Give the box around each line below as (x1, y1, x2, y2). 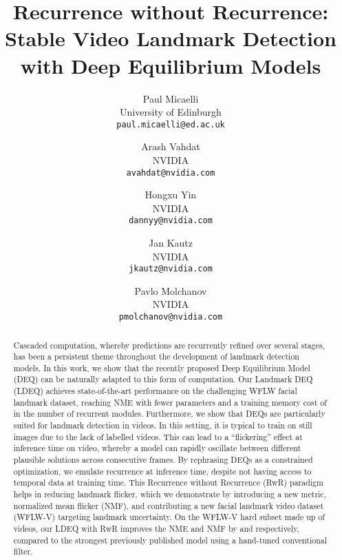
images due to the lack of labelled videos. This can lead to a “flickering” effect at (13, 431, 303, 442)
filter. (13, 546, 33, 557)
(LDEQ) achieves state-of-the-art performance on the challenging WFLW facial (13, 385, 297, 397)
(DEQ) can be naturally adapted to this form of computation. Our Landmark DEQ (13, 373, 313, 385)
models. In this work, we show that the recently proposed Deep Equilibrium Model (13, 362, 310, 373)
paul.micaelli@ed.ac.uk (116, 119, 225, 129)
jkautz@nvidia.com (129, 264, 213, 274)
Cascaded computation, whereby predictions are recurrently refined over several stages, (13, 339, 325, 351)
